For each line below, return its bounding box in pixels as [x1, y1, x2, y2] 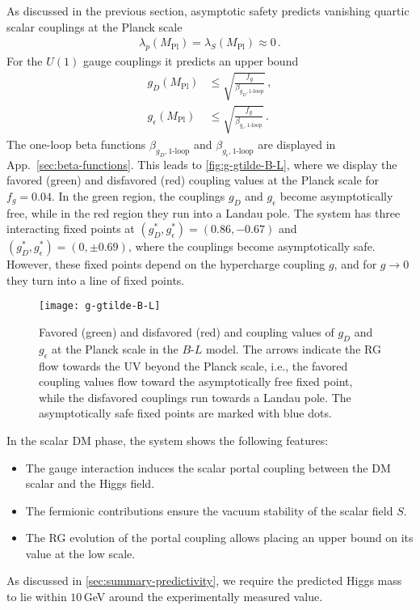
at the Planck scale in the [52, 340, 178, 357]
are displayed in [258, 135, 336, 152]
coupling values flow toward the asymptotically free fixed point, [39, 373, 353, 390]
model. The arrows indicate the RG [205, 340, 381, 357]
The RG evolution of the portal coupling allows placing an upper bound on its [25, 529, 414, 546]
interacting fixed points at [6, 220, 135, 237]
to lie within [6, 588, 67, 605]
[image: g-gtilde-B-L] [39, 300, 161, 312]
